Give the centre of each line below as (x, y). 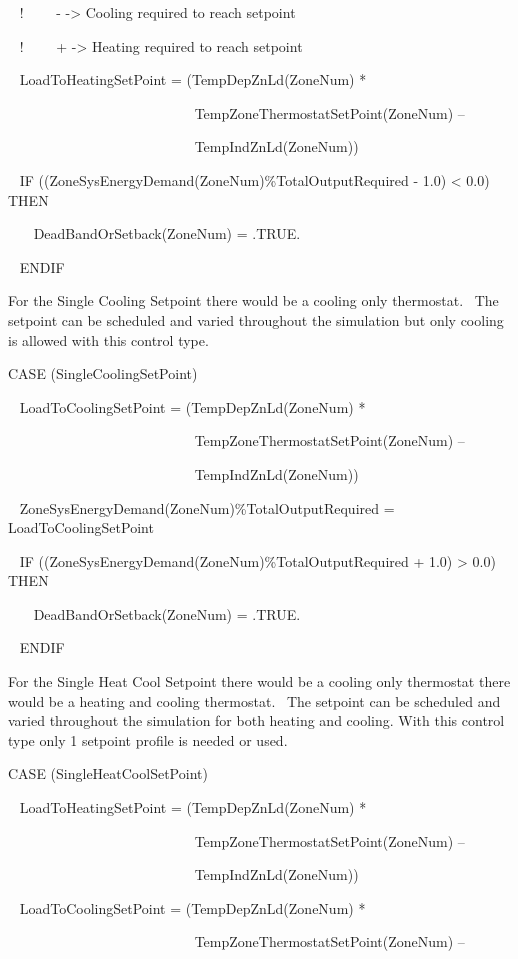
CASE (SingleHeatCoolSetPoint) (108, 773)
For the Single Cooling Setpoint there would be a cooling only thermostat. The (253, 300)
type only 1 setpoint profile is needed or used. (148, 739)
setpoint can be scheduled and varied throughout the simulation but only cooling (256, 319)
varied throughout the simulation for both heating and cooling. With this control (256, 720)
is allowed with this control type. (108, 339)
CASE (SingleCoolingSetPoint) (103, 373)
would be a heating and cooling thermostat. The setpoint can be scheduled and (254, 700)
